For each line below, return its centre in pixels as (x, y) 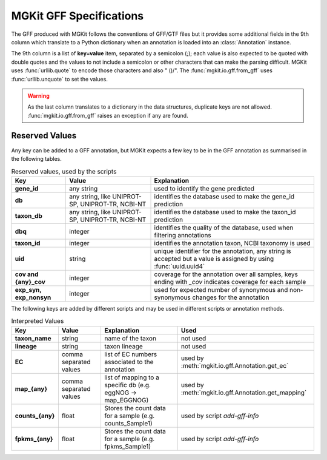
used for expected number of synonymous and (221, 289)
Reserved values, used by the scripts (64, 171)
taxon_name (33, 338)
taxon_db (28, 215)
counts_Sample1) (128, 423)
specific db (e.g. (128, 385)
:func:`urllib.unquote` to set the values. (60, 79)
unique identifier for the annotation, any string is (223, 251)
